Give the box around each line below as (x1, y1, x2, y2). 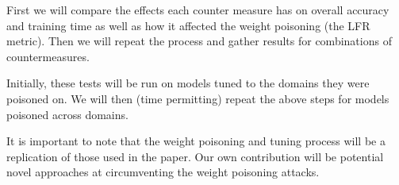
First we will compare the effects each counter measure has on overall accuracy (6, 2, 389, 17)
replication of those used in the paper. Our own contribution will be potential (6, 148, 384, 164)
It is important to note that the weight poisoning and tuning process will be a (6, 133, 386, 149)
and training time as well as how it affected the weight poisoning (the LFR (6, 17, 370, 33)
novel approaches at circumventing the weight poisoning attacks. (6, 164, 320, 180)
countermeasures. (6, 48, 90, 64)
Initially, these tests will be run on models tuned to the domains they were (6, 75, 370, 91)
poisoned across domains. (6, 106, 129, 122)
